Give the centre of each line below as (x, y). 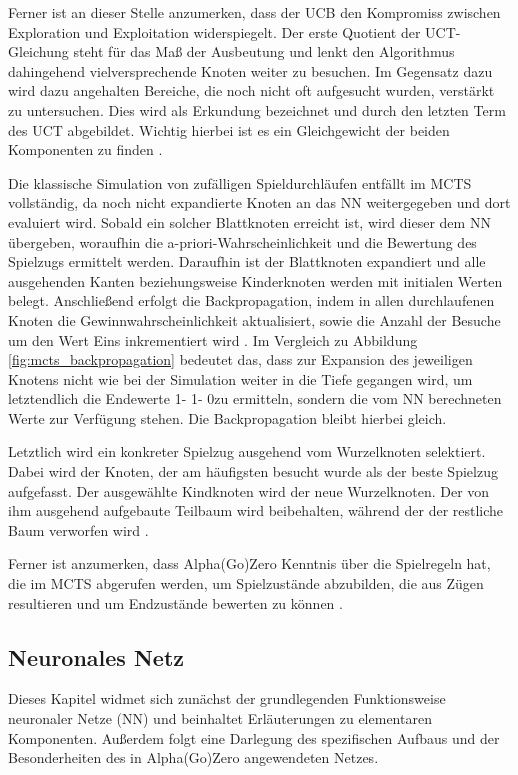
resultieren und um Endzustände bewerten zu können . (175, 602)
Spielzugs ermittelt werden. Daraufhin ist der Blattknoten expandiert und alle (247, 261)
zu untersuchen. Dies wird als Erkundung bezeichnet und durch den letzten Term (257, 109)
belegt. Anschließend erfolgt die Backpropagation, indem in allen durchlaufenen (251, 300)
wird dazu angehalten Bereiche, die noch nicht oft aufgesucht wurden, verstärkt (251, 90)
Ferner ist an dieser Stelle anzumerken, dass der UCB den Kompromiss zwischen (254, 12)
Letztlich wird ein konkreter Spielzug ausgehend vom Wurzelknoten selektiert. (247, 451)
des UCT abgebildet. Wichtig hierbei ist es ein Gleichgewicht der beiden (229, 129)
